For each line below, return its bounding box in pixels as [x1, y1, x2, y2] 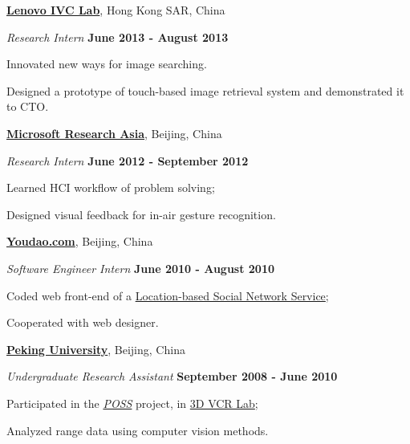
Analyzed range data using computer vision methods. [6, 422, 269, 438]
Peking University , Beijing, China [6, 340, 185, 357]
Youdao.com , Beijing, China [6, 233, 153, 250]
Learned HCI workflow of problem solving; [6, 179, 215, 196]
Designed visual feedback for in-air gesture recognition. [6, 206, 276, 222]
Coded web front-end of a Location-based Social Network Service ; [6, 287, 329, 303]
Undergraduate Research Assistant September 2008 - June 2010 [6, 368, 338, 385]
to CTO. [6, 98, 49, 115]
